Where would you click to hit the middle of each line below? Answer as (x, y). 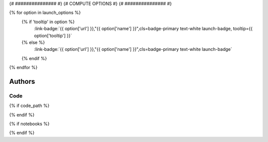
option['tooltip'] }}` (53, 35)
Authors (22, 81)
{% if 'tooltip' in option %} (48, 22)
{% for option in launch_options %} (45, 13)
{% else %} (33, 42)
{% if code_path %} (29, 106)
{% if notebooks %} (29, 124)
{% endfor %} (23, 68)
